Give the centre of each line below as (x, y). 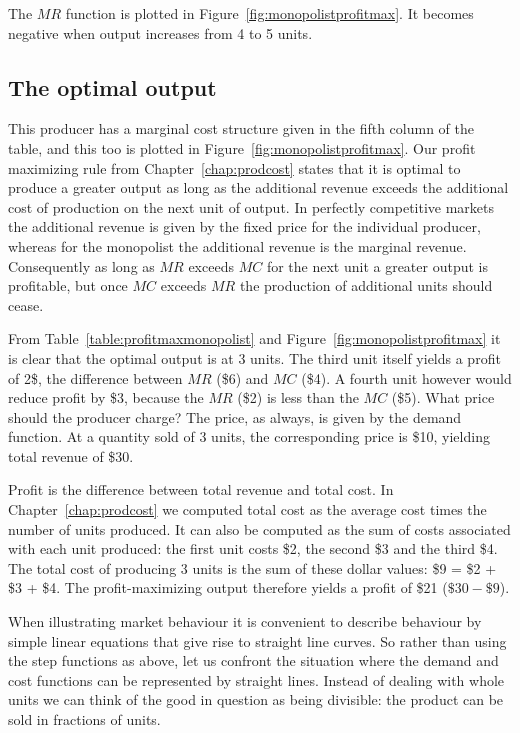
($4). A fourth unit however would (406, 377)
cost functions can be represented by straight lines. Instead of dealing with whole (256, 679)
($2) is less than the (298, 397)
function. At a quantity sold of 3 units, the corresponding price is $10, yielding (249, 436)
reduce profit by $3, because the (106, 397)
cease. (26, 304)
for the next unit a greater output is (377, 265)
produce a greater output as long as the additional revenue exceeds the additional (258, 187)
